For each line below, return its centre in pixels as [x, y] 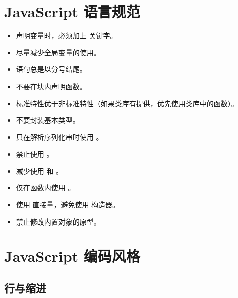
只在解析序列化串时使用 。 [59, 137]
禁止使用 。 [35, 154]
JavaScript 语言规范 [72, 11]
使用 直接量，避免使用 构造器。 [68, 205]
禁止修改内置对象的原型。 [58, 221]
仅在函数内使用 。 [45, 188]
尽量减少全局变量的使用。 [58, 52]
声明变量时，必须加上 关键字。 [67, 35]
